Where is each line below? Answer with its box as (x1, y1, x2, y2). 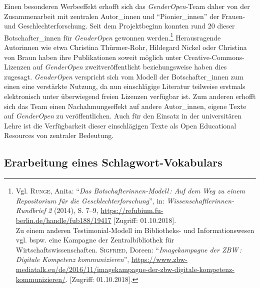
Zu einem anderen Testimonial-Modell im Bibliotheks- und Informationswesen (15, 224, 254, 235)
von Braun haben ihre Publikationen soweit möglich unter (4, 51, 181, 62)
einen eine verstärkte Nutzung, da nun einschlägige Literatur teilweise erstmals (4, 81, 245, 91)
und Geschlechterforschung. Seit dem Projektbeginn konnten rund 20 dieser (4, 20, 235, 31)
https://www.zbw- (131, 254, 187, 264)
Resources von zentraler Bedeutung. (4, 130, 114, 140)
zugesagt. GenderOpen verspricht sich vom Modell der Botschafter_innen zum (4, 71, 244, 81)
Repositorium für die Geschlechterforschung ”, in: (15, 195, 164, 205)
